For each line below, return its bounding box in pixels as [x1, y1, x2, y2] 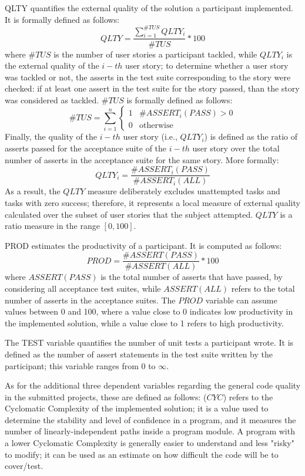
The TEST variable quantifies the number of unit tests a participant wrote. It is [5, 336, 294, 349]
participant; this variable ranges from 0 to [5, 359, 156, 372]
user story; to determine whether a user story [125, 59, 289, 72]
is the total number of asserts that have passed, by [100, 271, 283, 283]
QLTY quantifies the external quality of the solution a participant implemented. [5, 2, 293, 13]
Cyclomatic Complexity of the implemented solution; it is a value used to [5, 402, 269, 414]
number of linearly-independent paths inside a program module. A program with [5, 425, 295, 437]
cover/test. [5, 460, 43, 472]
